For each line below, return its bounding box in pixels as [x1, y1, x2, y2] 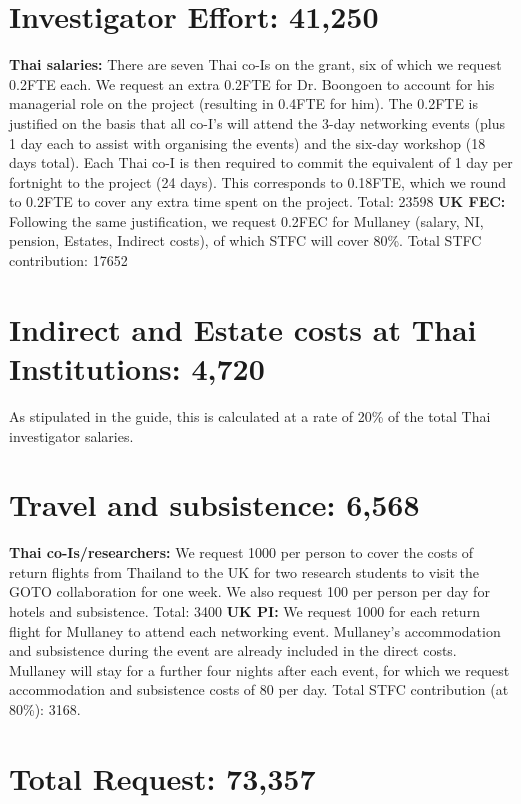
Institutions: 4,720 [9, 348, 265, 389]
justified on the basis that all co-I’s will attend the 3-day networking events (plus [9, 112, 505, 133]
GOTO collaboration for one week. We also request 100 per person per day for [9, 581, 490, 602]
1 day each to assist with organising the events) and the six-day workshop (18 [9, 132, 486, 153]
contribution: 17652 [9, 250, 128, 271]
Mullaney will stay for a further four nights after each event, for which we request [9, 659, 510, 680]
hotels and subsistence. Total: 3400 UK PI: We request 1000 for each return [9, 601, 480, 622]
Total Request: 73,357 [9, 757, 316, 798]
